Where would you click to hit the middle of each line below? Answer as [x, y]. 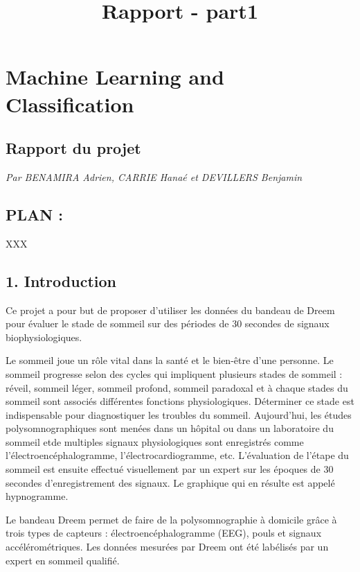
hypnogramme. [37, 496]
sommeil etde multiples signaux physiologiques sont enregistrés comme [155, 441]
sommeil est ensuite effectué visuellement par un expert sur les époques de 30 [170, 469]
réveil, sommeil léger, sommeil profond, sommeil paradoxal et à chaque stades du [177, 387]
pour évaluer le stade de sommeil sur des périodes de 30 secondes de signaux [168, 323]
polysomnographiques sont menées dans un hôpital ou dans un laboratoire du [170, 428]
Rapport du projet [73, 148]
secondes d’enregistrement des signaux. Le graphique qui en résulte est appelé [170, 482]
